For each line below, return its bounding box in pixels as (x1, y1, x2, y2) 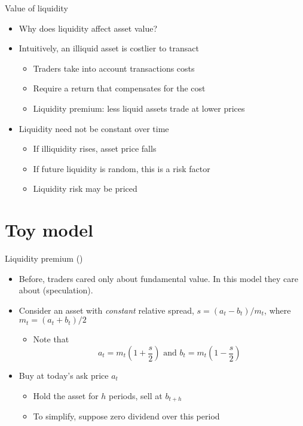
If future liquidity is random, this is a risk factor (33, 162, 210, 174)
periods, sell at (109, 389, 163, 402)
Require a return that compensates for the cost (33, 82, 206, 94)
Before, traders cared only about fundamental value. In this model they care (19, 272, 299, 284)
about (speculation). (19, 284, 93, 296)
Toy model (5, 217, 94, 242)
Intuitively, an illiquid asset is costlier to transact (19, 42, 199, 54)
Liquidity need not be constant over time (19, 122, 169, 134)
